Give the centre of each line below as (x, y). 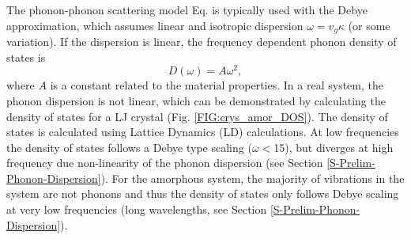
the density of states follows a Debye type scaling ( (129, 147)
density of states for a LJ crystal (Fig (97, 116)
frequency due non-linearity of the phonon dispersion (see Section (165, 163)
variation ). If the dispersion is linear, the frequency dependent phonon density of (202, 42)
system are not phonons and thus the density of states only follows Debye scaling (203, 193)
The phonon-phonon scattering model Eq (106, 9)
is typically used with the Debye (290, 9)
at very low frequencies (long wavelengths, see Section (137, 209)
